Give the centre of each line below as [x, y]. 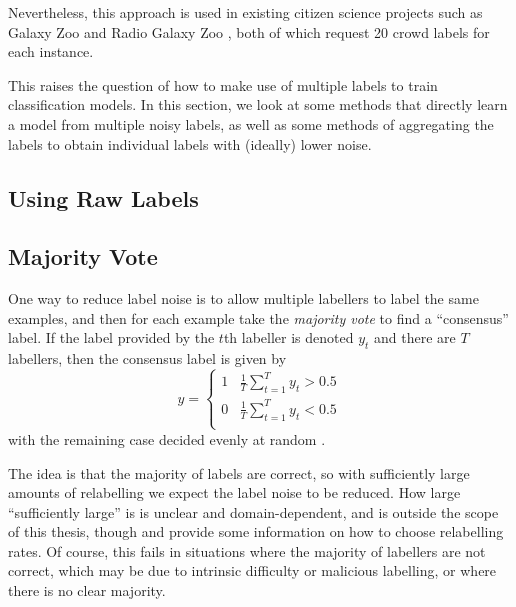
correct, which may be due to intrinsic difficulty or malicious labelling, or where [252, 570]
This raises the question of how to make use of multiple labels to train [223, 84]
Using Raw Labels [103, 197]
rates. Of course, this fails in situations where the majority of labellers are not [247, 550]
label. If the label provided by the [111, 337]
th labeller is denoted [288, 337]
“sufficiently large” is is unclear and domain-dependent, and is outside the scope [253, 511]
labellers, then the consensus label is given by [147, 358]
